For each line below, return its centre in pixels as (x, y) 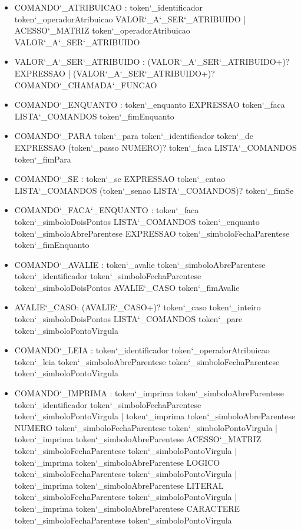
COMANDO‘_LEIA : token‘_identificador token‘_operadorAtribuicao (142, 350)
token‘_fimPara (43, 159)
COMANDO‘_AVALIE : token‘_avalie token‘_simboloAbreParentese (140, 264)
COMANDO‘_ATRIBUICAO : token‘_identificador (108, 7)
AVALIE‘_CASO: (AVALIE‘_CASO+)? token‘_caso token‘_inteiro (138, 307)
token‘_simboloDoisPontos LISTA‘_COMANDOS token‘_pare (128, 319)
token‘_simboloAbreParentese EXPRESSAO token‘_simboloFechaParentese (152, 233)
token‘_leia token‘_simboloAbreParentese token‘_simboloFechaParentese (147, 361)
